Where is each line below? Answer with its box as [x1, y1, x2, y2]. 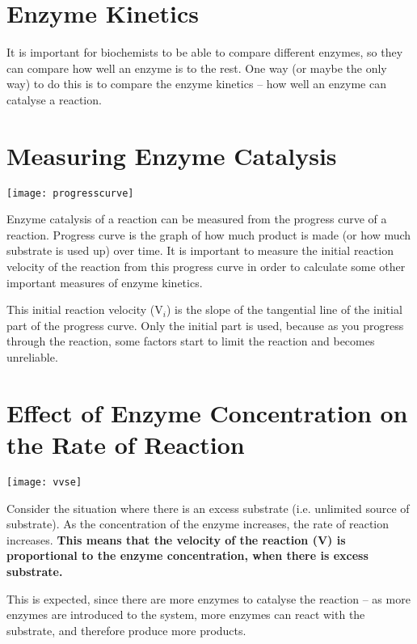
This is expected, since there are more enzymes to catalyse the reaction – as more [6, 590, 411, 607]
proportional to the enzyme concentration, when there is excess [6, 547, 369, 564]
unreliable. [6, 349, 58, 366]
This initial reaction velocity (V [6, 301, 163, 318]
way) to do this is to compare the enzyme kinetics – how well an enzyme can [6, 75, 386, 92]
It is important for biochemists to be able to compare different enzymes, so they [6, 44, 403, 61]
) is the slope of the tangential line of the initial [166, 301, 402, 318]
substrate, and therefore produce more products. [6, 621, 246, 638]
